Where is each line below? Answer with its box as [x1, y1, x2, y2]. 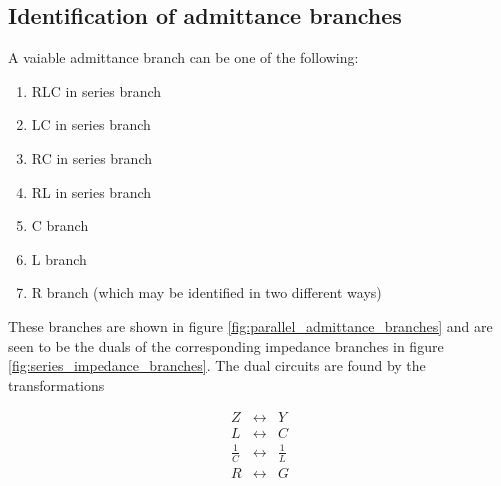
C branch [31, 215, 89, 236]
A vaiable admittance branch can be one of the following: [8, 47, 359, 68]
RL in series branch [31, 181, 152, 202]
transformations [8, 374, 105, 395]
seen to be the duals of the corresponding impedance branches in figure [8, 335, 444, 356]
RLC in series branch [31, 80, 162, 101]
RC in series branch [31, 147, 152, 168]
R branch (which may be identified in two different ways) [31, 282, 382, 303]
